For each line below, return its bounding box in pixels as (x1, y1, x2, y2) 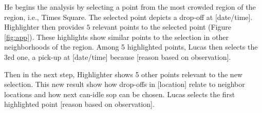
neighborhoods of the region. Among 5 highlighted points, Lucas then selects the (4, 41, 258, 52)
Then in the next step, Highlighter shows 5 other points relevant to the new (4, 69, 242, 79)
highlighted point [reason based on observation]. (4, 99, 155, 109)
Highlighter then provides (4, 21, 84, 32)
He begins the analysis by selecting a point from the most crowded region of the (4, 2, 256, 12)
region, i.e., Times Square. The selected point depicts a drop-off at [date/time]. (4, 11, 253, 22)
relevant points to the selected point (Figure (92, 21, 232, 32)
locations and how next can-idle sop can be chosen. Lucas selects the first (4, 88, 235, 99)
